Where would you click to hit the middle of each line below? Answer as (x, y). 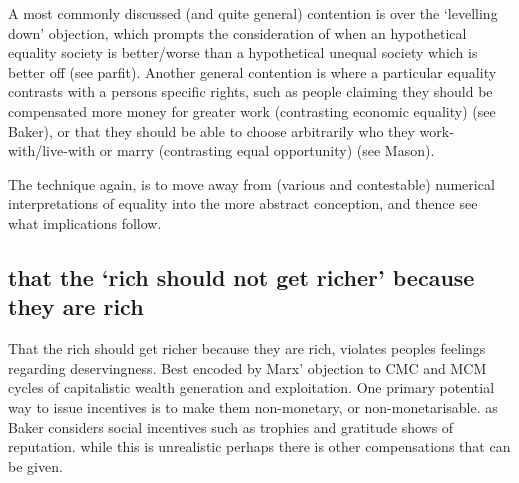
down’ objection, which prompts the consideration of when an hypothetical (237, 32)
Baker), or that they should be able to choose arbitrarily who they (211, 130)
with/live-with (52, 150)
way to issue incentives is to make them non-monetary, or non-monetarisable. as (253, 406)
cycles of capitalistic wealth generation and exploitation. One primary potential (251, 387)
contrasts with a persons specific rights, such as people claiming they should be (250, 91)
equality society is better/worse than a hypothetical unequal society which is (243, 52)
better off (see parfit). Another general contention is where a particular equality (252, 71)
